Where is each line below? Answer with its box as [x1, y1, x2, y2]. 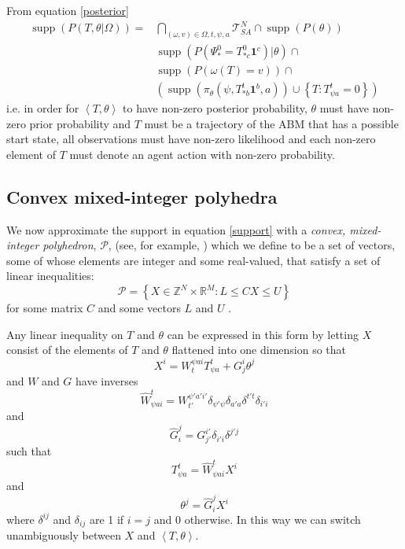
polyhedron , [42, 237, 97, 253]
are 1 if [89, 510, 124, 527]
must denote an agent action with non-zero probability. [69, 146, 335, 162]
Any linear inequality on [6, 326, 123, 342]
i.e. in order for [6, 100, 79, 116]
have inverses [75, 373, 138, 389]
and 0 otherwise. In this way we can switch [153, 510, 361, 527]
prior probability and [29, 115, 131, 131]
